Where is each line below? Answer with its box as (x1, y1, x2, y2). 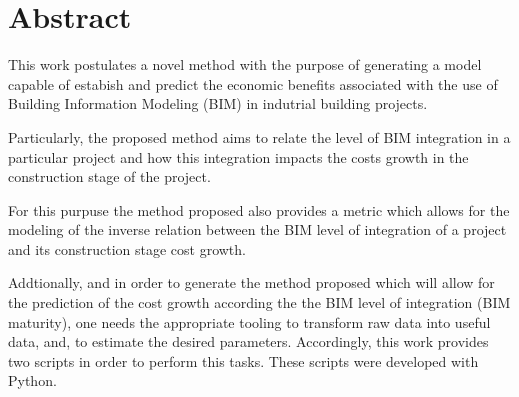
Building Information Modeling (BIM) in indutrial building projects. (8, 93, 428, 114)
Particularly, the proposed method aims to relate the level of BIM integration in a (8, 126, 511, 147)
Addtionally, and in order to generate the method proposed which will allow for (8, 272, 495, 293)
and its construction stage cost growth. (8, 238, 246, 259)
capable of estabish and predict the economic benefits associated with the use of (8, 73, 498, 94)
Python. (8, 370, 57, 391)
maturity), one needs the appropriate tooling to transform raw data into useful (8, 311, 491, 332)
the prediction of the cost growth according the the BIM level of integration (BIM (8, 292, 511, 313)
